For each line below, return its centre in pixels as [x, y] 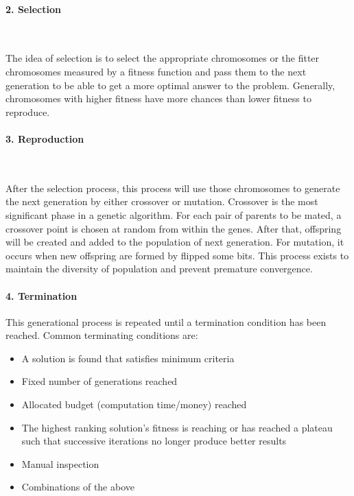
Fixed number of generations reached [99, 381]
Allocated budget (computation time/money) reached [134, 404]
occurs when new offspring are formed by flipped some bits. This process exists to [177, 255]
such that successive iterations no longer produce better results [154, 441]
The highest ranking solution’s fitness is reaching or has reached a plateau [177, 427]
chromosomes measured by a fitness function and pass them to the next [156, 71]
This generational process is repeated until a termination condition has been [166, 321]
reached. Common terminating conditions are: [102, 335]
